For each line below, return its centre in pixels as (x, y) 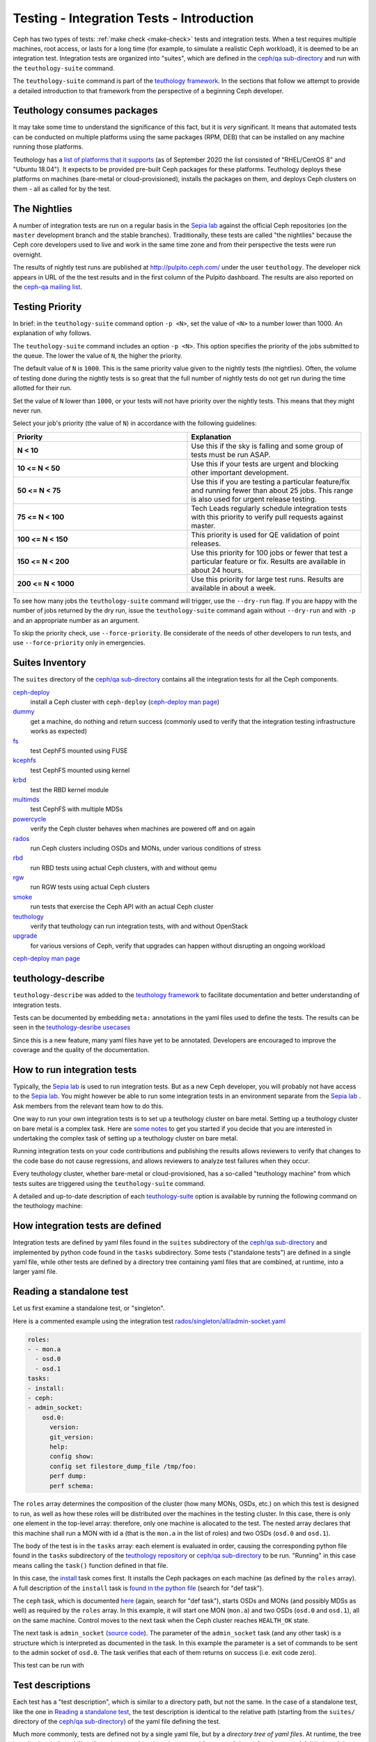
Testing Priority (47, 307)
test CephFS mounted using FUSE (79, 751)
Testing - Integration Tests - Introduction (133, 18)
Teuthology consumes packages (85, 110)
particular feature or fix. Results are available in (268, 561)
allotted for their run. (42, 388)
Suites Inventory (49, 663)
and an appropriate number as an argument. (76, 620)
